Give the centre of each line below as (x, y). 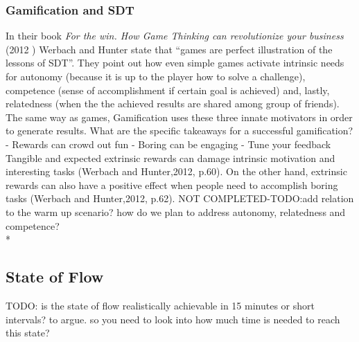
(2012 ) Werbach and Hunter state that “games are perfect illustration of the (169, 49)
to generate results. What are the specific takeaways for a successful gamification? (179, 130)
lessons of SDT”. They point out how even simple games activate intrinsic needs (175, 63)
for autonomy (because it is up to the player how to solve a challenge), (156, 76)
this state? (28, 333)
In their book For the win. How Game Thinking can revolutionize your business (175, 36)
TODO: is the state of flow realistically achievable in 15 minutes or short (160, 305)
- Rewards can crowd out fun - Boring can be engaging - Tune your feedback (168, 144)
